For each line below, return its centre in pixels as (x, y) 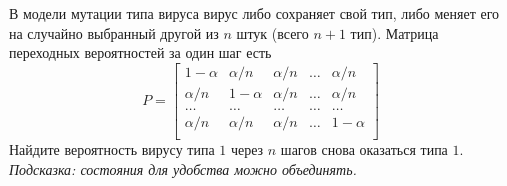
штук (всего (272, 32)
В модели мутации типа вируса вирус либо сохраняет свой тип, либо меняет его (254, 13)
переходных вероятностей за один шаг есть (140, 52)
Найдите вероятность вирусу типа (112, 148)
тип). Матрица (394, 32)
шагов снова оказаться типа (364, 148)
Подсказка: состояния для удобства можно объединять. (183, 168)
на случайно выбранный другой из (114, 32)
